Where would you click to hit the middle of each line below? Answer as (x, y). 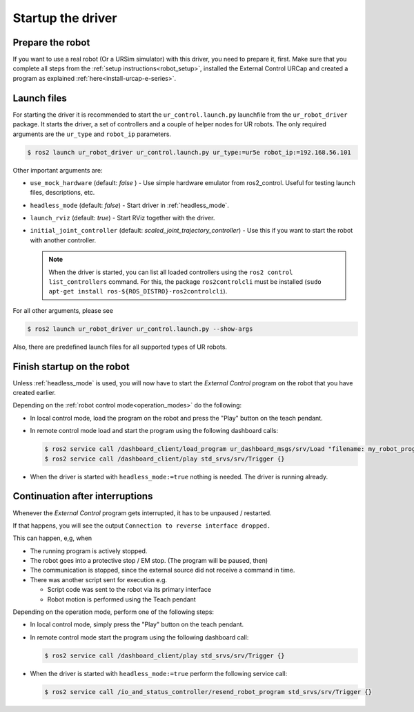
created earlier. (34, 393)
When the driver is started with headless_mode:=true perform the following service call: (159, 673)
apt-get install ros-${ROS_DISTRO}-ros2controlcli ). (138, 291)
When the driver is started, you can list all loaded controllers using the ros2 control (171, 272)
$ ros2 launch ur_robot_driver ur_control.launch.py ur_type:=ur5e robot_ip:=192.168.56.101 (189, 152)
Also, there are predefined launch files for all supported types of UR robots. (120, 347)
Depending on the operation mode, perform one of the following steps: (113, 612)
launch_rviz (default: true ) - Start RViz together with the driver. (122, 218)
